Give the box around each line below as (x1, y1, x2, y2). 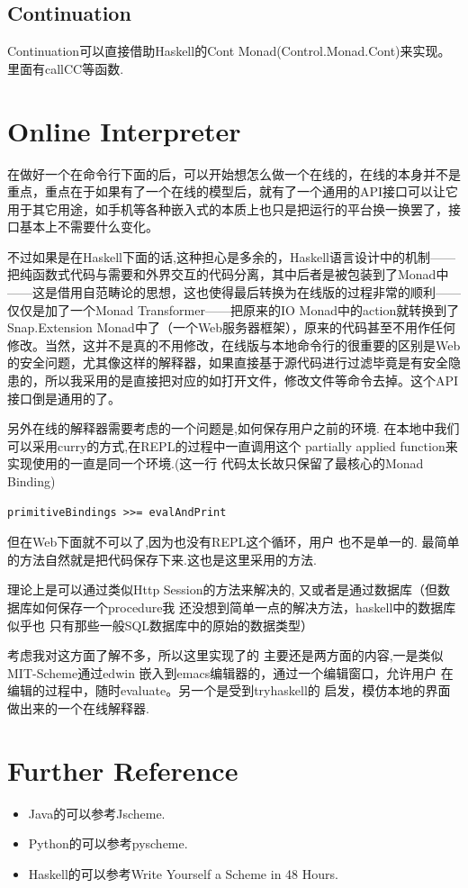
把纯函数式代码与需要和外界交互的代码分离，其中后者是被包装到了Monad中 (7, 265, 449, 284)
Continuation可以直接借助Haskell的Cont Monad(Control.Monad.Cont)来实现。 (7, 41, 451, 60)
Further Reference (7, 751, 238, 788)
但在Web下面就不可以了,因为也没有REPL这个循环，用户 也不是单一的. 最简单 (7, 532, 460, 551)
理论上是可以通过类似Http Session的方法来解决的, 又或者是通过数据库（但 (7, 580, 438, 599)
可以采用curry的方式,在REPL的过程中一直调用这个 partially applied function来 (7, 436, 458, 455)
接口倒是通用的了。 (7, 388, 121, 407)
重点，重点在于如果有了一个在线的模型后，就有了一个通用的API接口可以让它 (7, 182, 459, 201)
